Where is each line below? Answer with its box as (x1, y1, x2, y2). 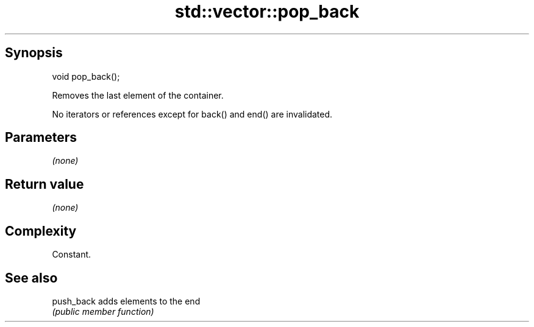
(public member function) (52, 306, 154, 317)
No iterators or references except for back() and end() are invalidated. (52, 108, 333, 119)
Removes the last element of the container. (52, 90, 224, 100)
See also (5, 270, 58, 286)
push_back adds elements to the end (52, 295, 201, 306)
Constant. (52, 249, 91, 260)
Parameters (5, 130, 77, 146)
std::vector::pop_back (174, 1, 360, 22)
